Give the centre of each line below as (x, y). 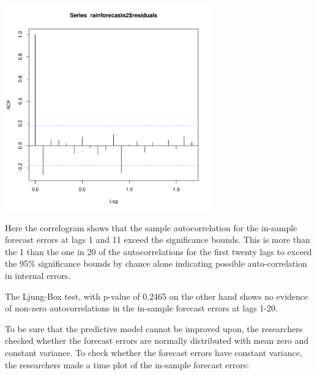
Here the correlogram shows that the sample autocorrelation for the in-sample (151, 227)
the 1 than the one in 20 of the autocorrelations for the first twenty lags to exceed (158, 251)
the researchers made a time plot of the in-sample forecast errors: (127, 364)
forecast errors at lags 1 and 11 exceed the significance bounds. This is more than (158, 239)
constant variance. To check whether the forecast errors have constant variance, (154, 352)
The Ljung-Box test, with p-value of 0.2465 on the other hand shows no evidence (157, 296)
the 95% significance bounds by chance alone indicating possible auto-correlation (156, 263)
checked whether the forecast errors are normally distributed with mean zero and (157, 340)
